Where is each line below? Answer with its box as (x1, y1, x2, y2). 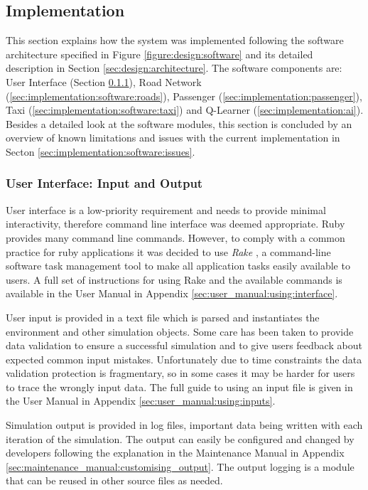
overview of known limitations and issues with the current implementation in (6, 130, 340, 145)
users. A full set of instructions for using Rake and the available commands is (6, 272, 342, 287)
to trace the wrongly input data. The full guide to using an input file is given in (6, 379, 353, 394)
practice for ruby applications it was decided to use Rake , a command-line (6, 244, 331, 259)
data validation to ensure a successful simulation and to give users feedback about (6, 338, 362, 353)
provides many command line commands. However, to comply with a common (6, 230, 345, 245)
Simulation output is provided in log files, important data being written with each (6, 417, 363, 432)
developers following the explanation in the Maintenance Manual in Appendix (6, 445, 345, 460)
